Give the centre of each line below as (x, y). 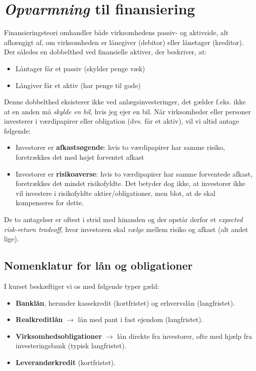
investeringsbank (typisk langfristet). (71, 346)
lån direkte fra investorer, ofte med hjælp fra (184, 336)
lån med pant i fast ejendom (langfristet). (141, 319)
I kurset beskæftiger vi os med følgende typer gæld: (82, 286)
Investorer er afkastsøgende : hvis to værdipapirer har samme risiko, (120, 147)
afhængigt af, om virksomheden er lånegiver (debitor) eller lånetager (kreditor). (124, 42)
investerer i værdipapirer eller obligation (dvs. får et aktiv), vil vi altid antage (122, 121)
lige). (12, 239)
